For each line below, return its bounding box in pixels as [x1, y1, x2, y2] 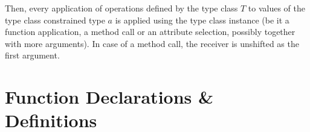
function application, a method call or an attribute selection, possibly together [5, 25, 295, 38]
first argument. [5, 49, 60, 61]
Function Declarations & [5, 84, 214, 109]
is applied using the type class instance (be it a [115, 13, 289, 26]
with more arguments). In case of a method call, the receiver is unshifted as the [5, 37, 299, 49]
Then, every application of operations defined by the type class [5, 2, 238, 14]
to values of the [248, 2, 306, 14]
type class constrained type [5, 13, 105, 26]
